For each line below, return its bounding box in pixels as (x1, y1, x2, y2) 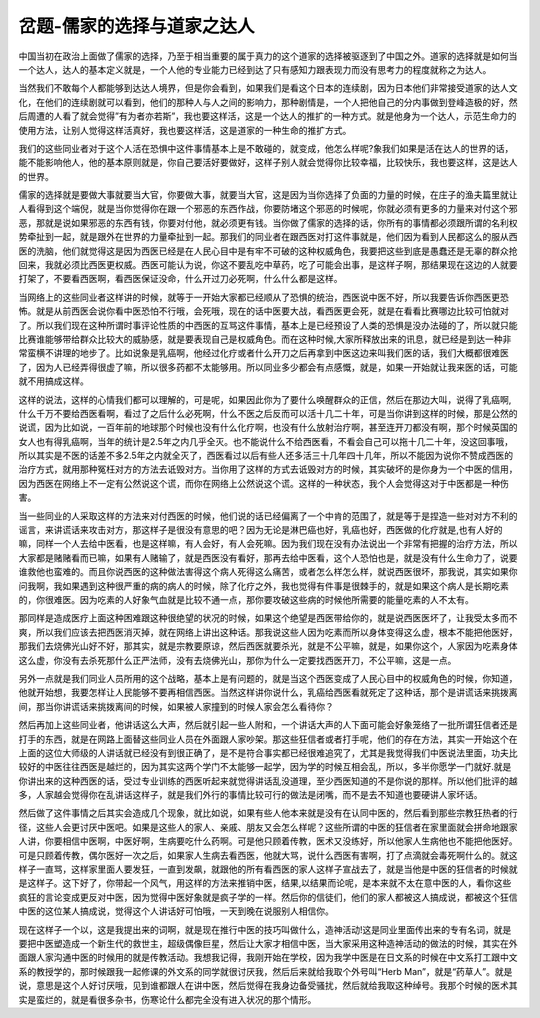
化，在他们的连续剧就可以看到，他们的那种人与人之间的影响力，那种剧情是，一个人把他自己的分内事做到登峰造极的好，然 (18, 96, 518, 108)
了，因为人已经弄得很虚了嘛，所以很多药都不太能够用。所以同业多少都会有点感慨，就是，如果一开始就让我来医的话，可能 (18, 361, 518, 373)
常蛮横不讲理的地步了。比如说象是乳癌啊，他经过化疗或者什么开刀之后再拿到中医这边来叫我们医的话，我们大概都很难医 (18, 347, 509, 359)
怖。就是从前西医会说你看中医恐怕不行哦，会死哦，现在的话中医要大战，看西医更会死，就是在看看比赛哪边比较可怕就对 (18, 305, 509, 317)
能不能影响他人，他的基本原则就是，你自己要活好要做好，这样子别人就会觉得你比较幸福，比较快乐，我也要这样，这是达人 (18, 156, 518, 169)
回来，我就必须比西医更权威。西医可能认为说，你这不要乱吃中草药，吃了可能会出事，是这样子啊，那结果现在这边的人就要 (18, 259, 518, 271)
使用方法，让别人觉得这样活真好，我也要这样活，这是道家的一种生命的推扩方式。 (18, 124, 352, 136)
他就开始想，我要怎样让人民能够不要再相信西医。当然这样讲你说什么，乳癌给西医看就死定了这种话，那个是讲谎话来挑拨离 (18, 686, 518, 699)
